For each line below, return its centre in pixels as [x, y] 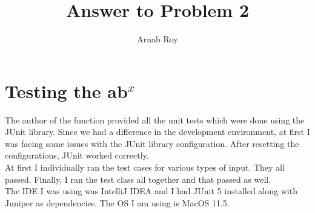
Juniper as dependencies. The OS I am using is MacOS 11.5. [117, 202]
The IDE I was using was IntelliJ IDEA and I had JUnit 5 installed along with [151, 191]
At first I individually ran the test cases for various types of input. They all [145, 167]
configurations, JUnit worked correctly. [77, 155]
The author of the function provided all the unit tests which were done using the [155, 120]
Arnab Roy [157, 39]
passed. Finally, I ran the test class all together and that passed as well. [138, 179]
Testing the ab [66, 90]
